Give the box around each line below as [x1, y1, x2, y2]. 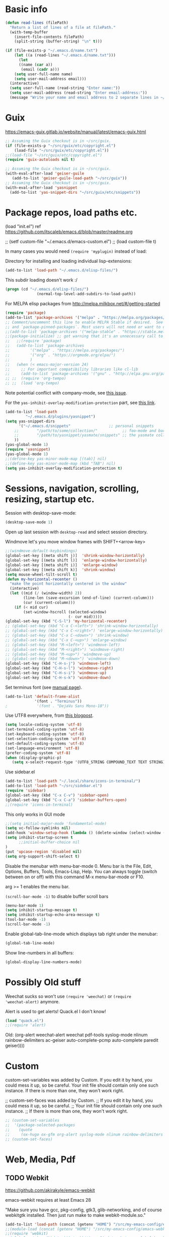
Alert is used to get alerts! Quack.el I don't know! [5, 1008, 107, 1015]
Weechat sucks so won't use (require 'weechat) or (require [5, 993, 132, 999]
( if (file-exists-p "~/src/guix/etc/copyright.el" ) [5, 143, 116, 148]
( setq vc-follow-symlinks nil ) [5, 826, 71, 831]
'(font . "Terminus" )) [34, 699, 82, 704]
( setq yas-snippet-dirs [5, 419, 55, 424]
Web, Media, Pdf [5, 1154, 76, 1165]
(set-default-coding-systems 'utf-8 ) [5, 741, 84, 746]
